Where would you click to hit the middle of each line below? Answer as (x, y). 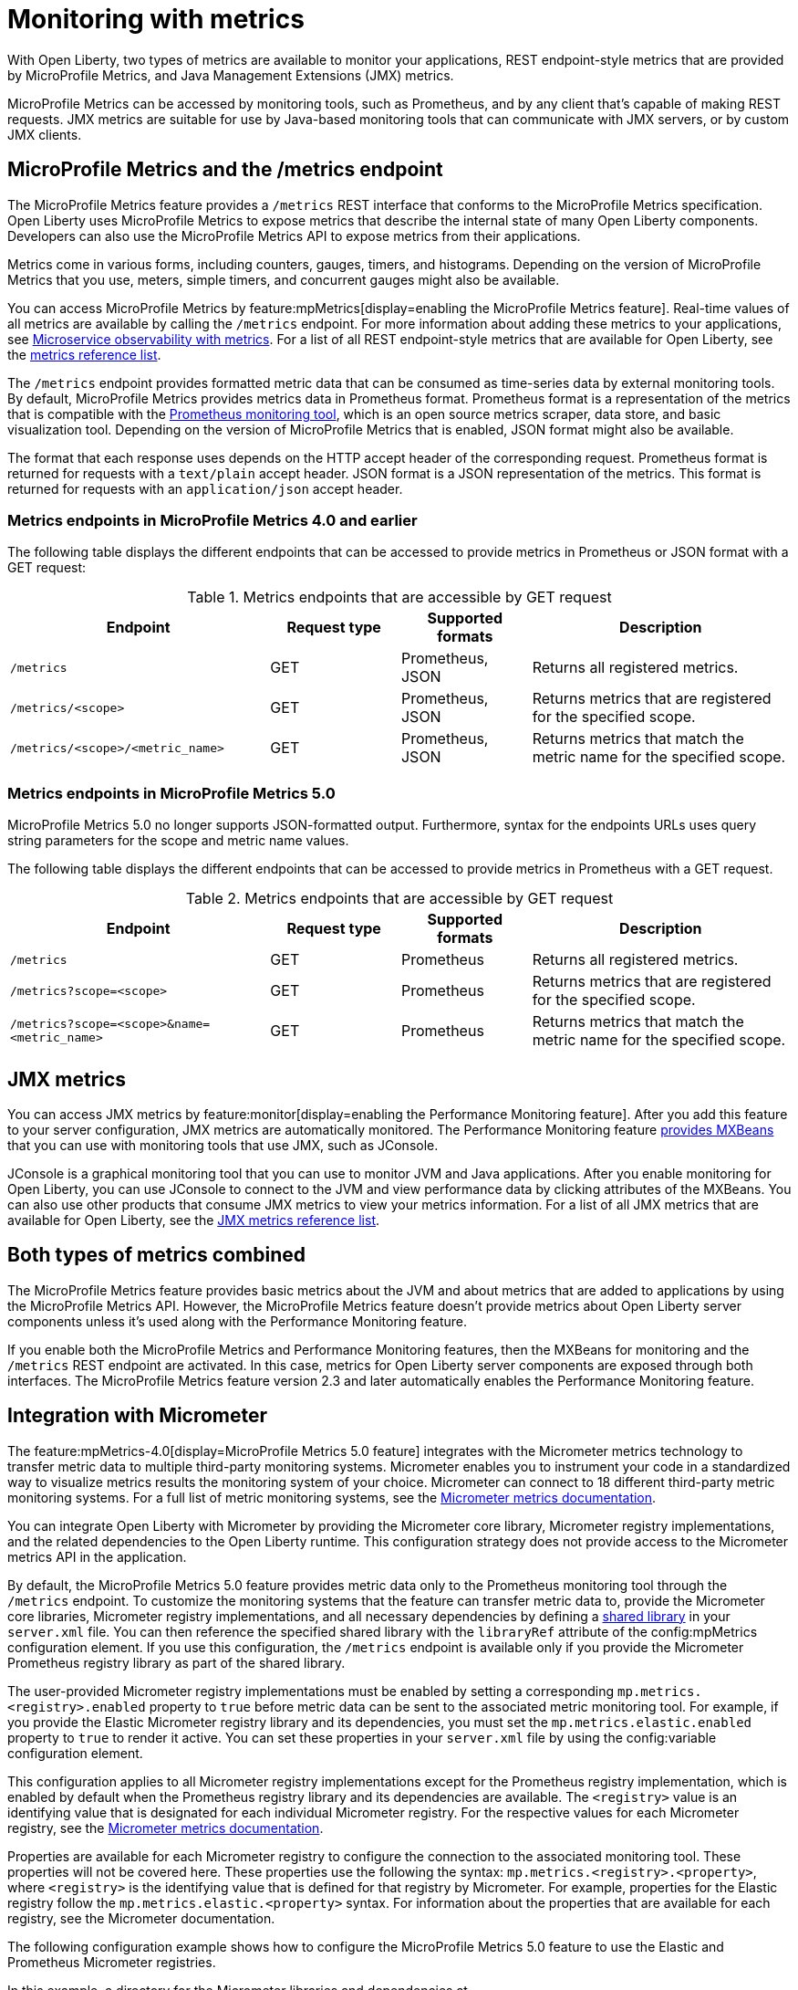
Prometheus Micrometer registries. (112, 1962)
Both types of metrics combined (156, 1255)
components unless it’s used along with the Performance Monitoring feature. (237, 1321)
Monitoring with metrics (156, 19)
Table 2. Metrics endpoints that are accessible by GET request (399, 899)
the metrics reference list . (84, 354)
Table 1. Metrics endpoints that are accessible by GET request (399, 597)
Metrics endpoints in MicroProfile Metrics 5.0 (171, 793)
